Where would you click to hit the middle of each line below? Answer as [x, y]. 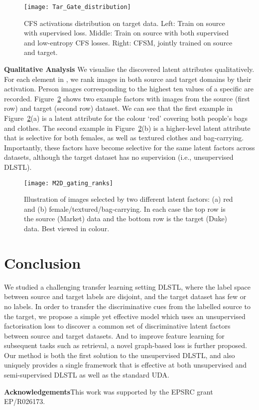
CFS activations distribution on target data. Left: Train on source [125, 23]
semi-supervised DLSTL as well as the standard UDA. [87, 375]
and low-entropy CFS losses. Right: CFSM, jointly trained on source [128, 42]
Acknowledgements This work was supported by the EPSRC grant [109, 391]
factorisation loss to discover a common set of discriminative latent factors [117, 326]
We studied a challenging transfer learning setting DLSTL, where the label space [127, 286]
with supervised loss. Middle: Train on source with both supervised [127, 33]
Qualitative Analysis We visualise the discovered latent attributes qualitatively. [129, 69]
